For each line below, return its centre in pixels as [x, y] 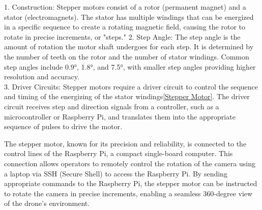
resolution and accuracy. [42, 77]
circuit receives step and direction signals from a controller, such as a [112, 106]
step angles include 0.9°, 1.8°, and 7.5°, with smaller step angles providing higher [130, 66]
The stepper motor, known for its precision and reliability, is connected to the [125, 143]
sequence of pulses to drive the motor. [63, 126]
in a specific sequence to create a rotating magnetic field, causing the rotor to [125, 27]
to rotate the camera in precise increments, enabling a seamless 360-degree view [128, 193]
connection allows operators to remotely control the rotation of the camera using [130, 163]
